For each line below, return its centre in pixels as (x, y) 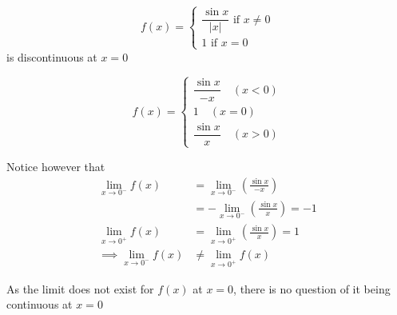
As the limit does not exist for (80, 288)
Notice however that (56, 166)
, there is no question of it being (312, 288)
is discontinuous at (52, 56)
